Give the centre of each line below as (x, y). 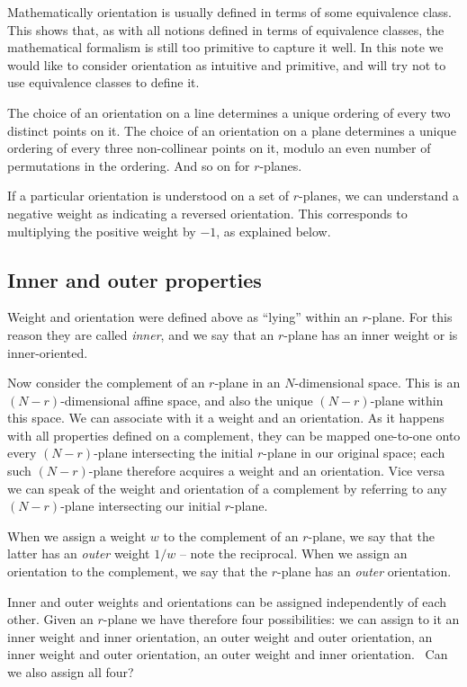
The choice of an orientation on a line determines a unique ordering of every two (229, 112)
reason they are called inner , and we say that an (141, 334)
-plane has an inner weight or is (371, 334)
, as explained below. (274, 231)
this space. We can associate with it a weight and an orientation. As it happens (226, 418)
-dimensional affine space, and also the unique (187, 400)
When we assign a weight (77, 535)
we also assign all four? (71, 672)
